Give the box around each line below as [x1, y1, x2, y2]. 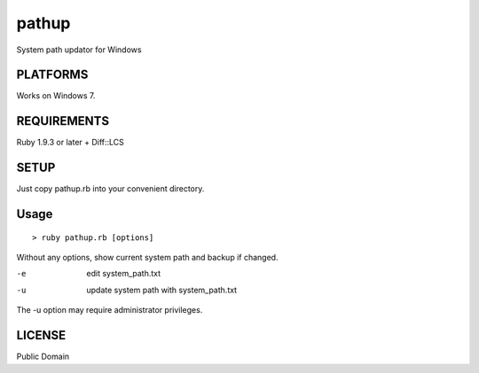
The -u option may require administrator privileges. [16, 305, 203, 315]
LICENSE [16, 328, 67, 343]
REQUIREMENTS [16, 113, 110, 128]
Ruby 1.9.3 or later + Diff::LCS [16, 137, 124, 148]
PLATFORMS [16, 67, 89, 82]
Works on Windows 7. [16, 90, 96, 101]
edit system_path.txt [86, 268, 161, 279]
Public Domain [16, 351, 70, 362]
